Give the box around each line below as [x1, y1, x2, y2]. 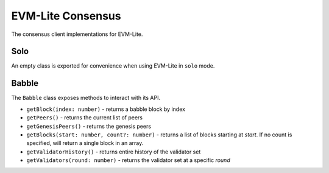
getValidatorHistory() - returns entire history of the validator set [26, 148, 201, 155]
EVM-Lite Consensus [11, 9, 121, 23]
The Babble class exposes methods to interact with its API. [11, 94, 161, 102]
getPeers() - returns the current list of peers [26, 114, 143, 121]
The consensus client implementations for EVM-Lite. [11, 30, 143, 38]
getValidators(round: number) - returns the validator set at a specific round [26, 157, 231, 164]
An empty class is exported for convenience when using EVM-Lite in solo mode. [11, 62, 215, 69]
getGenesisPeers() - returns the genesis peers [26, 122, 152, 130]
